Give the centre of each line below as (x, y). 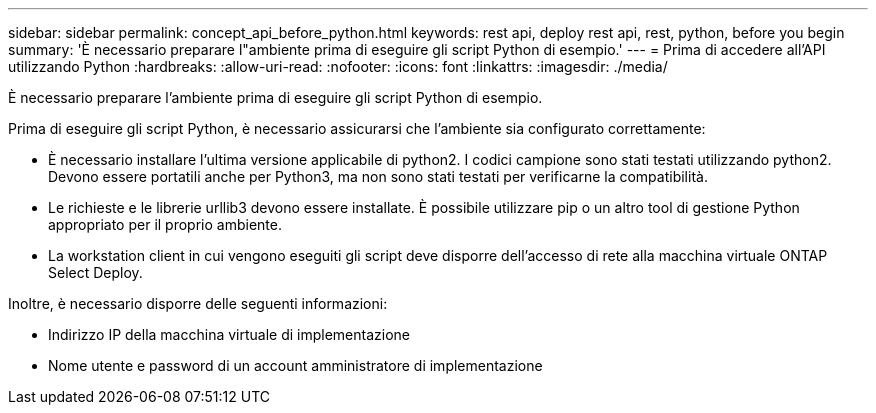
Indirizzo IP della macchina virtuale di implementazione (229, 334)
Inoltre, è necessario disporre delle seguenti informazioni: (198, 303)
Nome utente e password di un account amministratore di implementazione (295, 365)
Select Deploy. (95, 272)
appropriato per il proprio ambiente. (165, 224)
